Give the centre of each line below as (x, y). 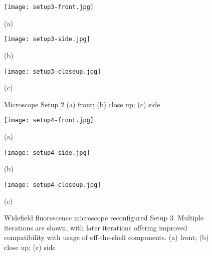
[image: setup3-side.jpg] (47, 39)
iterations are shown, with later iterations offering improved (96, 227)
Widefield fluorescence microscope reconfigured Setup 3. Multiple (104, 218)
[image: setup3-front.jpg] (49, 7)
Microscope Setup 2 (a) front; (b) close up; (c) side (82, 104)
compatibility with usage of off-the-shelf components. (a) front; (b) (107, 237)
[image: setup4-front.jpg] (49, 120)
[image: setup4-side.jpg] (47, 153)
